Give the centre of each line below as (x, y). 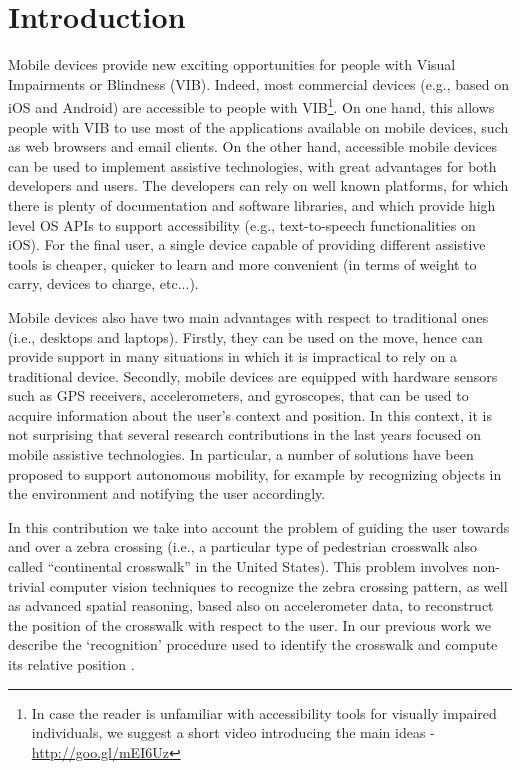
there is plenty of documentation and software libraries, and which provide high (252, 204)
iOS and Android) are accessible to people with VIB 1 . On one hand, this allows (251, 105)
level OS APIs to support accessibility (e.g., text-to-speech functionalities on (242, 224)
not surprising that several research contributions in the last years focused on (245, 434)
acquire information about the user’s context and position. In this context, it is (250, 414)
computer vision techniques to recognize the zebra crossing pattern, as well (278, 585)
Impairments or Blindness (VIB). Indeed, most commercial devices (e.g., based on (259, 83)
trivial (27, 585)
